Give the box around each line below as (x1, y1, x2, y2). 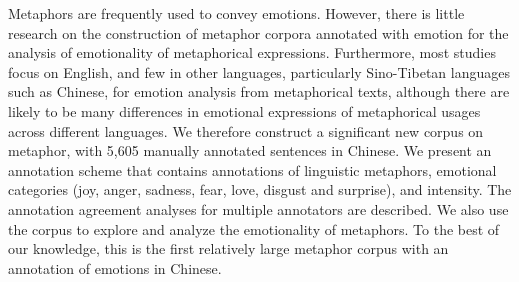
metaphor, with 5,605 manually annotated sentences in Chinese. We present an (8, 140, 492, 161)
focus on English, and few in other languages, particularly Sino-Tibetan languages (8, 61, 510, 82)
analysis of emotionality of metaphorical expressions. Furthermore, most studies (8, 42, 496, 63)
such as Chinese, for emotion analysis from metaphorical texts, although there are (8, 81, 510, 102)
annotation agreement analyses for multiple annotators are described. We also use (8, 198, 509, 219)
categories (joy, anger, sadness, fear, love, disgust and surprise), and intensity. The (8, 179, 512, 200)
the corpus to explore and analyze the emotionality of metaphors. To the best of (8, 218, 500, 239)
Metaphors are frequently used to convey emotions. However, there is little (8, 3, 465, 23)
